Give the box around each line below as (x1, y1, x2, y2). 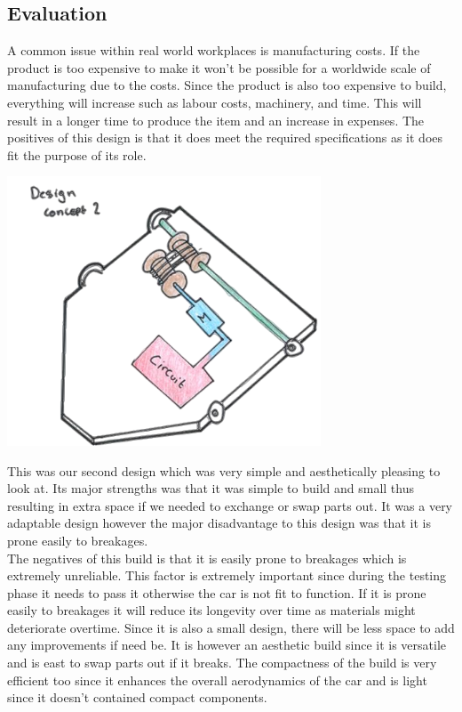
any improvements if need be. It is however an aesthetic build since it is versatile (7, 635, 447, 654)
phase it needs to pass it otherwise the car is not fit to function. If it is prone (7, 583, 426, 602)
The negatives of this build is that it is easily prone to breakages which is (7, 548, 407, 567)
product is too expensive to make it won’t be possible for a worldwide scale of (7, 58, 431, 77)
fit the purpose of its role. (7, 145, 147, 164)
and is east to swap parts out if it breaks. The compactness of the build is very (7, 653, 437, 672)
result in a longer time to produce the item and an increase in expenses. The (7, 110, 425, 129)
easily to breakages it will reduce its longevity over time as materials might (7, 601, 416, 619)
